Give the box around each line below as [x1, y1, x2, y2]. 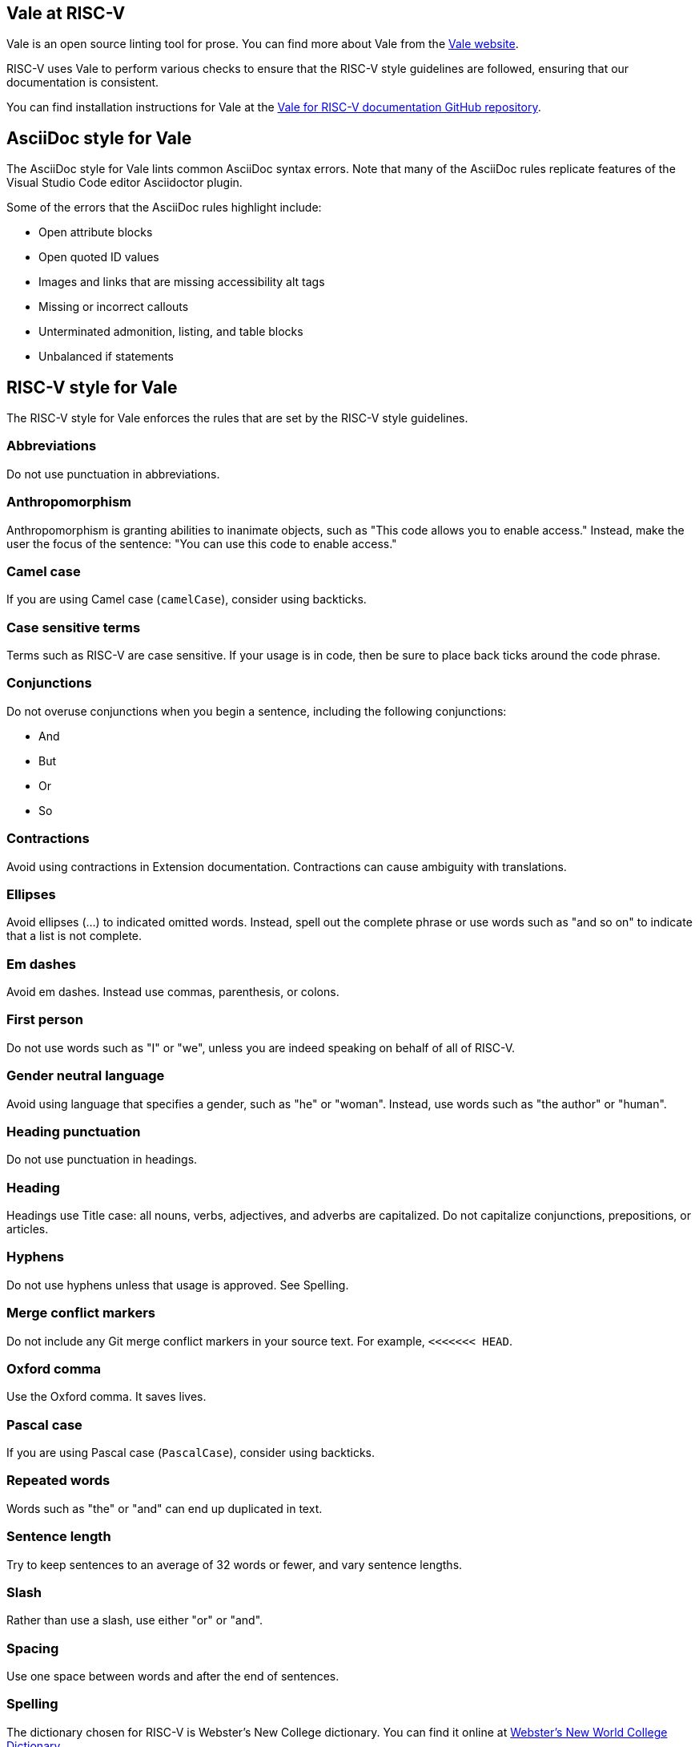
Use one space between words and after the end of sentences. [6, 1669, 339, 1684]
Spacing [6, 1640, 59, 1656]
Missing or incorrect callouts [38, 300, 189, 314]
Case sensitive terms [6, 619, 141, 635]
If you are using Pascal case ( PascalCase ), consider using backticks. [6, 1446, 375, 1460]
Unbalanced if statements [38, 349, 174, 364]
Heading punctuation [6, 1123, 141, 1140]
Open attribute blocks [38, 225, 153, 240]
